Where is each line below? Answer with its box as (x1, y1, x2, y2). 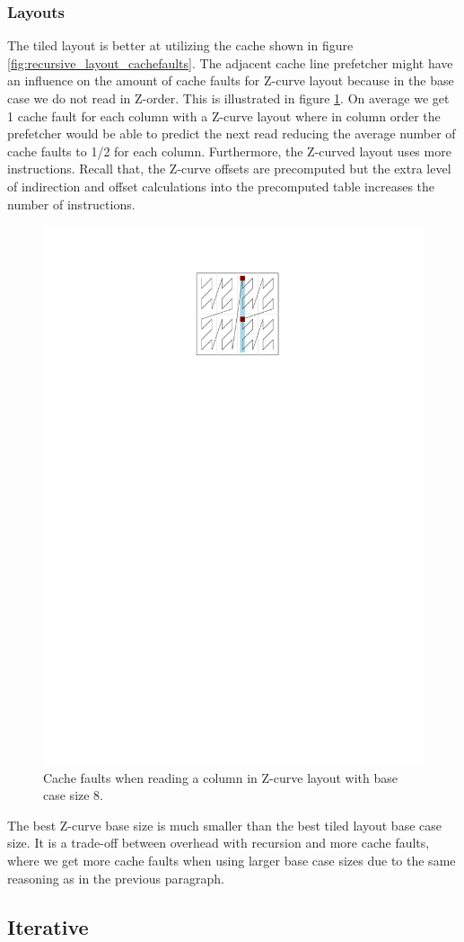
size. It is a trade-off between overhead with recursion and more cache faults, (7, 833, 430, 852)
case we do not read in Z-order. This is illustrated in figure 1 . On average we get (7, 89, 450, 107)
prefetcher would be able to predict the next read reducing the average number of (7, 124, 456, 143)
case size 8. (43, 786, 104, 804)
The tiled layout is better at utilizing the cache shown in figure (7, 36, 354, 55)
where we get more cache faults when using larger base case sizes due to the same (7, 851, 456, 870)
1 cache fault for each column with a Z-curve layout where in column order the (7, 106, 441, 125)
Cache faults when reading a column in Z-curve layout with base (43, 768, 398, 786)
